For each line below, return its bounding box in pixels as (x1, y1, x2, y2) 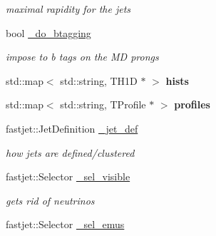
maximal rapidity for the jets (6, 1, 131, 16)
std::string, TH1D (60, 73, 138, 88)
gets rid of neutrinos (6, 193, 95, 207)
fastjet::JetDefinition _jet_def (6, 120, 138, 135)
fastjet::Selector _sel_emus (6, 217, 125, 232)
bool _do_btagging (6, 25, 91, 40)
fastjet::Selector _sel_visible (6, 169, 130, 184)
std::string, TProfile (60, 97, 146, 112)
